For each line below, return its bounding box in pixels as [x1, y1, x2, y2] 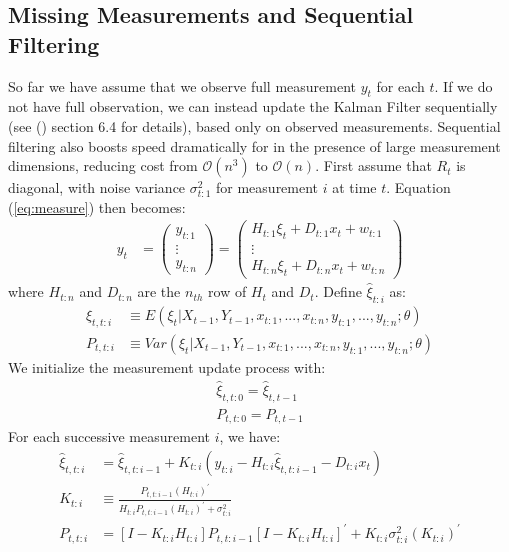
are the [137, 281, 181, 302]
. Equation [386, 177, 451, 198]
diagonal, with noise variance [8, 177, 186, 198]
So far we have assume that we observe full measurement [8, 75, 357, 96]
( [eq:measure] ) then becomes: [8, 196, 186, 217]
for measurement [216, 177, 319, 198]
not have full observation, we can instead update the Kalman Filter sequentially [8, 96, 498, 117]
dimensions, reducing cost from [8, 155, 198, 176]
